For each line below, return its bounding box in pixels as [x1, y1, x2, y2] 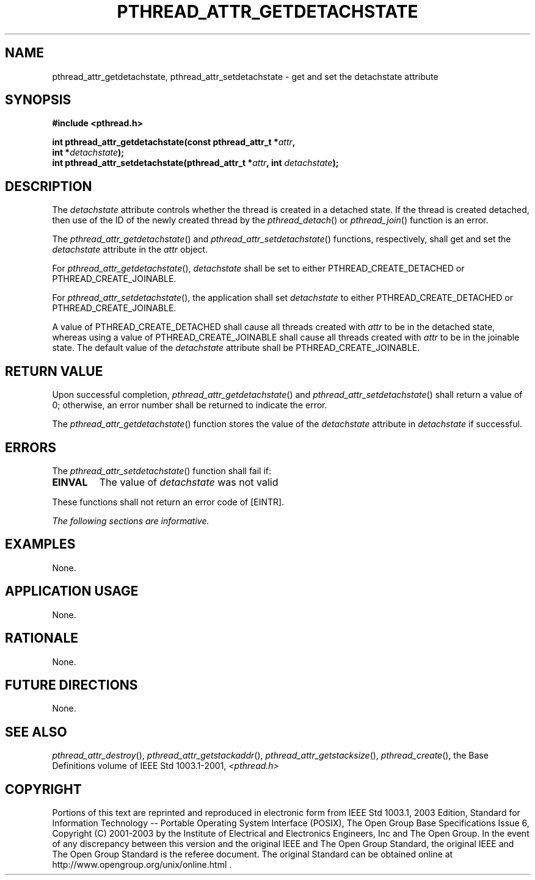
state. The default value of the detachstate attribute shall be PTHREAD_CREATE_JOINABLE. [52, 342, 420, 353]
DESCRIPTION [5, 178, 92, 194]
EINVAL [52, 475, 88, 488]
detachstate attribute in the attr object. [52, 244, 208, 255]
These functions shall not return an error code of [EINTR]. [52, 496, 285, 507]
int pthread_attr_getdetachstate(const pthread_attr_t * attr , [52, 137, 296, 148]
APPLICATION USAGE [5, 583, 139, 599]
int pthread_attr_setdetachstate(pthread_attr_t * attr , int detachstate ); [52, 157, 339, 168]
